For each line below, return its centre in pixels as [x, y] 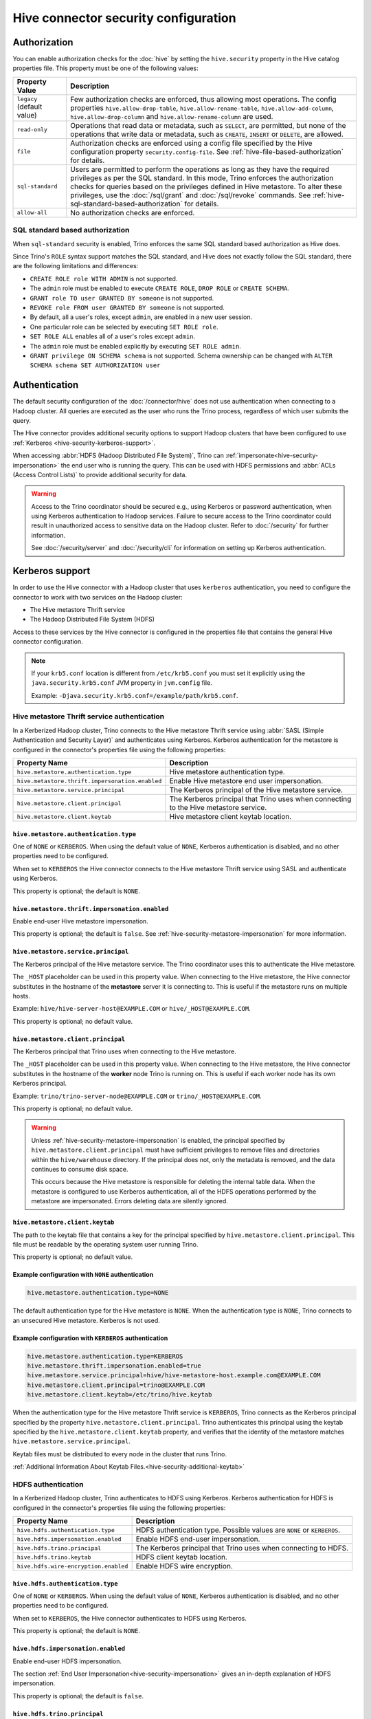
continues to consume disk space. [80, 1169]
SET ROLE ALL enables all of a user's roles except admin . [113, 336]
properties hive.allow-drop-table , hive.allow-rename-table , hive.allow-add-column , [202, 108]
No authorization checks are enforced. [132, 212]
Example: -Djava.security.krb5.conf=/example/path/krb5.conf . [135, 695]
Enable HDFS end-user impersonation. [198, 1539]
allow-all [32, 213]
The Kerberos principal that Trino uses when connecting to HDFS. [242, 1548]
